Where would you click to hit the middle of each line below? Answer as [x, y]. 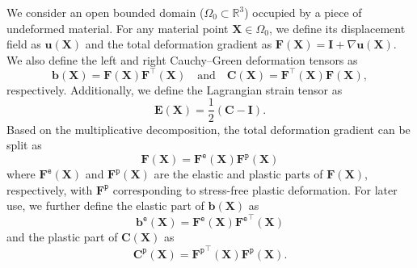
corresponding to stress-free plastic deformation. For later [255, 189]
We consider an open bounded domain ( [105, 12]
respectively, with [50, 189]
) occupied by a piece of [303, 12]
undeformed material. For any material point [118, 28]
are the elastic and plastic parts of [238, 174]
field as [24, 44]
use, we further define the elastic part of [105, 205]
